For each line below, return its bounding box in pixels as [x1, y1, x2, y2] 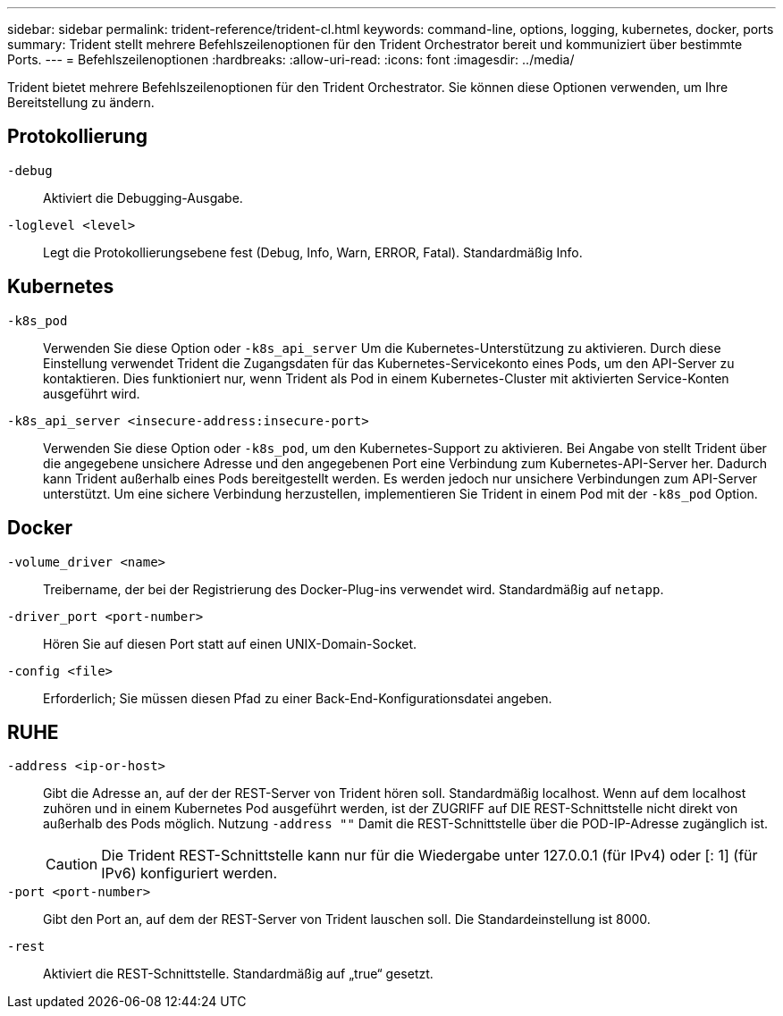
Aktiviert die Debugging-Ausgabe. [43, 189, 243, 206]
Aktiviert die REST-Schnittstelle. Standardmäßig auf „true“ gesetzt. [43, 966, 434, 982]
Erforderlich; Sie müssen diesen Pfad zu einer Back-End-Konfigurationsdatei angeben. [43, 690, 552, 706]
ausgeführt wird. [43, 385, 140, 401]
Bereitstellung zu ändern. [7, 95, 155, 110]
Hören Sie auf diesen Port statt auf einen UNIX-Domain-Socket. [43, 635, 417, 651]
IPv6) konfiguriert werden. [101, 864, 278, 883]
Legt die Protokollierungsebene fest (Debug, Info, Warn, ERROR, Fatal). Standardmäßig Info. [43, 244, 583, 260]
